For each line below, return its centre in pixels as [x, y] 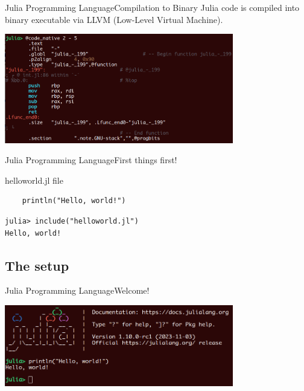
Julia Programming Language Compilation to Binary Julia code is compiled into [152, 7]
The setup [37, 265]
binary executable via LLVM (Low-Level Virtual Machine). [114, 19]
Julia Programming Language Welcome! [77, 290]
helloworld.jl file [34, 180]
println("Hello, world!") [74, 201]
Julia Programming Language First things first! [91, 160]
